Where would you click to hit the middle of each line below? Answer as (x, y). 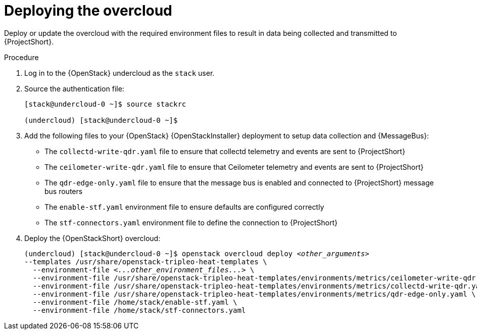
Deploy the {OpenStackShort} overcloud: (92, 238)
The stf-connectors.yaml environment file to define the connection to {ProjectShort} (191, 222)
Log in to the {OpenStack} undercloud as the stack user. (120, 73)
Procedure (21, 57)
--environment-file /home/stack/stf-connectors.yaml (139, 310)
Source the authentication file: (74, 88)
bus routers (64, 191)
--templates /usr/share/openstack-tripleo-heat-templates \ (146, 261)
